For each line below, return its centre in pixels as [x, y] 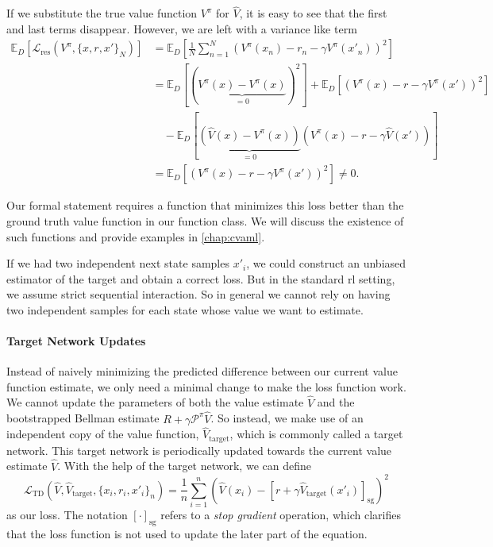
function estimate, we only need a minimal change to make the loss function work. [206, 386]
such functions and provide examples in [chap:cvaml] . [136, 236]
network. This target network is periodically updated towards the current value [199, 450]
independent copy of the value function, [103, 434]
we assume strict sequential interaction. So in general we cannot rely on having [198, 294]
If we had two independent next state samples [118, 263]
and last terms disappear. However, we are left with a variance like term [182, 28]
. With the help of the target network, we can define [184, 466]
